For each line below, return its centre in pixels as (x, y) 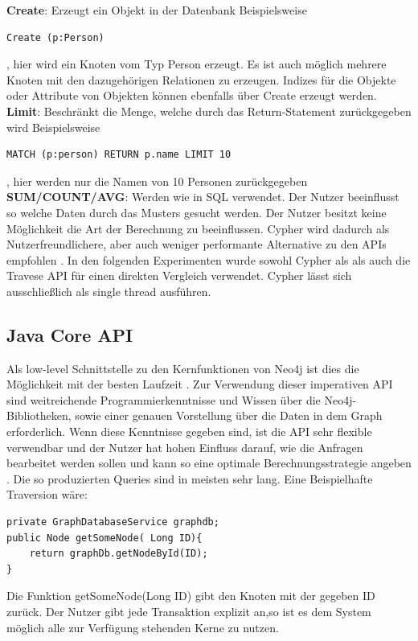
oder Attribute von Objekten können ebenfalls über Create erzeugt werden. (192, 95)
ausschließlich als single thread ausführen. (109, 291)
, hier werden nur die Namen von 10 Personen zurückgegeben (157, 181)
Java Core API (70, 334)
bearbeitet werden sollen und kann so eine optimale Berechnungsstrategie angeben (209, 463)
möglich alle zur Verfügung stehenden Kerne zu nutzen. (143, 627)
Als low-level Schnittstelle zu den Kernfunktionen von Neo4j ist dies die (183, 368)
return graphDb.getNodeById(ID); (119, 554)
